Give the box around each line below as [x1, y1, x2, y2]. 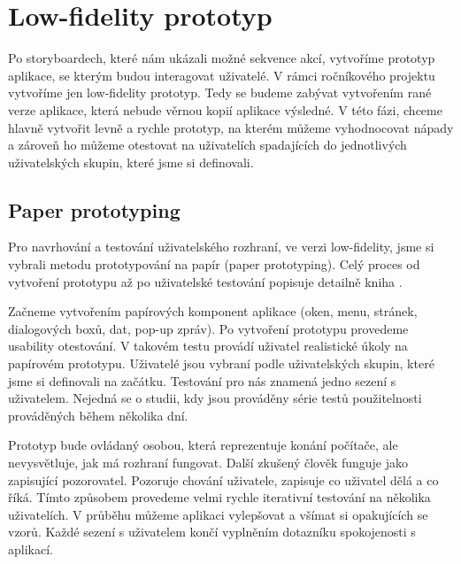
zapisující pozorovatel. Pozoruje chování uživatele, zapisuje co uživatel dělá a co [8, 470, 439, 489]
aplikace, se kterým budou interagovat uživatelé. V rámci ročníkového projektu [8, 66, 435, 84]
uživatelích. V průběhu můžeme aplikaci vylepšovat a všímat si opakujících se [8, 505, 428, 523]
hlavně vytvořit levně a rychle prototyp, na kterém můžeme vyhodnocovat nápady [8, 118, 454, 136]
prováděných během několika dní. [8, 406, 188, 424]
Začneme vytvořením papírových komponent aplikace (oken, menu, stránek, [8, 302, 418, 321]
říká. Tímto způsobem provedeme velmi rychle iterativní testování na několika [8, 488, 431, 506]
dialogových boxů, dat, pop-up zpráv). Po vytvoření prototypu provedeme [8, 319, 409, 337]
